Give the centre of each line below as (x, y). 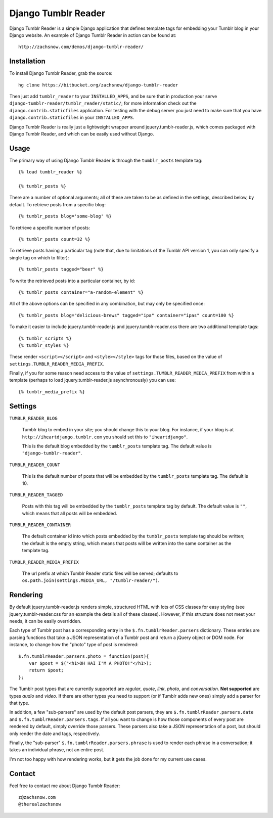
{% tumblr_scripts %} (45, 338)
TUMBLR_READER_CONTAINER (40, 525)
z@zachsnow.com (37, 797)
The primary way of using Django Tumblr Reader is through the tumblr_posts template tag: (106, 160)
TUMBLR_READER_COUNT (35, 465)
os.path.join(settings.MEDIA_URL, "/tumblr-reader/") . (90, 580)
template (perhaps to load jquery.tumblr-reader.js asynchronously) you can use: (93, 380)
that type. (19, 703)
